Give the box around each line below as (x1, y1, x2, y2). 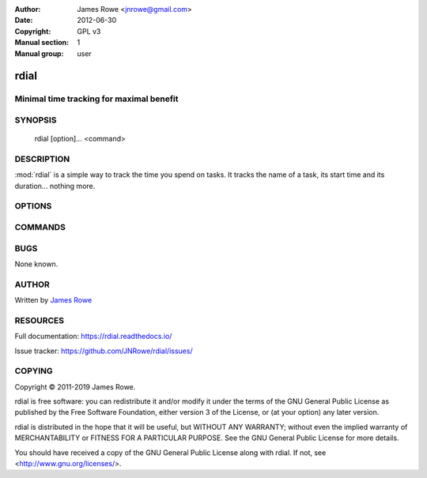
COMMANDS (14, 221, 66, 232)
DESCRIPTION (14, 153, 70, 164)
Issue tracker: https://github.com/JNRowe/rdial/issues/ (14, 346, 193, 356)
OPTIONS (14, 201, 52, 212)
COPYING (14, 366, 53, 377)
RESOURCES (14, 314, 65, 326)
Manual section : (14, 38, 70, 47)
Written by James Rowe (14, 295, 93, 305)
